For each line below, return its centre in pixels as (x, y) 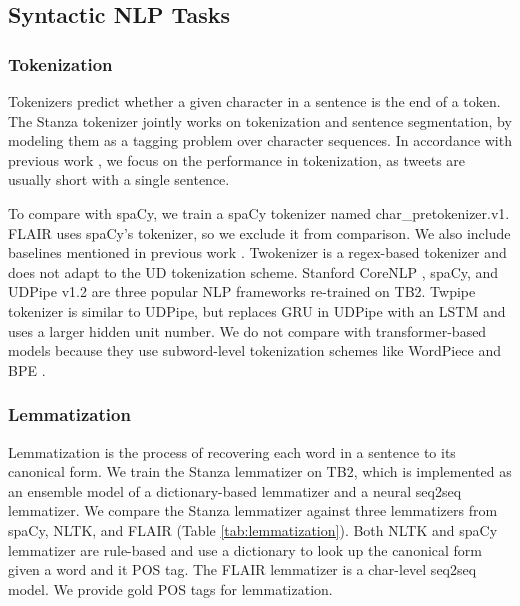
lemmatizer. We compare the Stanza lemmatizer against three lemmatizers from (253, 510)
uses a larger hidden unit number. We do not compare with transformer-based (247, 330)
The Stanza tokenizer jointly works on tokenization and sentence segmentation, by (260, 120)
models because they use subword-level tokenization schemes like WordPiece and (255, 350)
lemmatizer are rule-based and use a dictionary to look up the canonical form (245, 549)
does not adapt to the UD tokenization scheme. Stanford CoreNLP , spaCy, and (253, 271)
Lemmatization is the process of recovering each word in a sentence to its (232, 451)
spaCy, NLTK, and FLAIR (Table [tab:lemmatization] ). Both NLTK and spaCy (253, 529)
